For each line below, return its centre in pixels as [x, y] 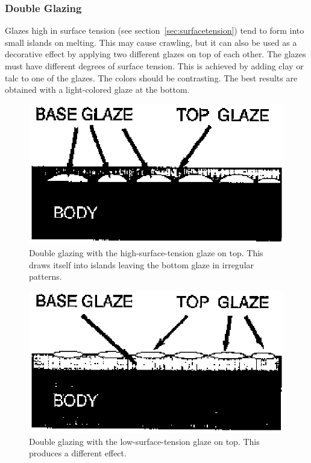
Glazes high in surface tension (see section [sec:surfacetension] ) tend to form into [155, 30]
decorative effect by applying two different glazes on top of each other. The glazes [155, 54]
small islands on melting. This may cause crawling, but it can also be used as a [151, 42]
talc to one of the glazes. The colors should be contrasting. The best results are [151, 77]
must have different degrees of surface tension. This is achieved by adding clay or [154, 66]
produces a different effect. [78, 453]
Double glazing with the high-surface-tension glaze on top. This [146, 253]
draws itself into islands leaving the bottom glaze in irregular [142, 264]
